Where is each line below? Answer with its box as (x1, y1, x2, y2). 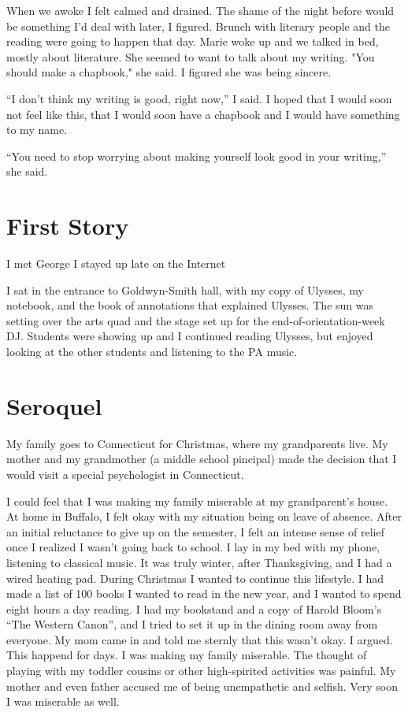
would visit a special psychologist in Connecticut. (6, 465, 244, 482)
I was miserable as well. (6, 693, 120, 710)
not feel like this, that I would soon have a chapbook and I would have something (6, 106, 400, 122)
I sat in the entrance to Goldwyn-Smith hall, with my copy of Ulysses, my (6, 281, 364, 298)
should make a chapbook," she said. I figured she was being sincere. (6, 64, 332, 80)
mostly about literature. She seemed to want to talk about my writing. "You (6, 48, 375, 65)
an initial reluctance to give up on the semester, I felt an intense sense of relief (6, 523, 384, 540)
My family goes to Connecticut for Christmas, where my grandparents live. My (6, 435, 388, 451)
